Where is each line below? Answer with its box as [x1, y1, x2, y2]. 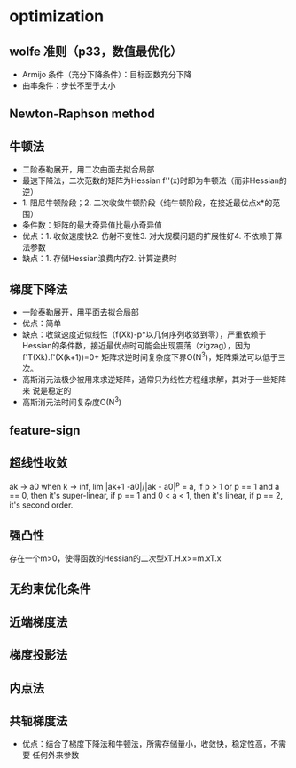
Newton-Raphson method [9, 107, 155, 122]
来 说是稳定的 [21, 385, 72, 396]
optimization [9, 6, 105, 27]
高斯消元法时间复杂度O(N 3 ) [21, 395, 122, 407]
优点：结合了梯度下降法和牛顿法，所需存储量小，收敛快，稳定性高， [21, 739, 271, 749]
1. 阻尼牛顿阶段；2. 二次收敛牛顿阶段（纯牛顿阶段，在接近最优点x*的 [21, 197, 273, 208]
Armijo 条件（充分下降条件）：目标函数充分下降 [21, 69, 192, 79]
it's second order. [9, 500, 74, 510]
